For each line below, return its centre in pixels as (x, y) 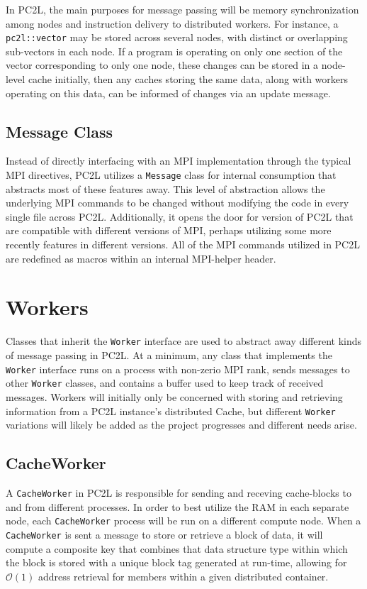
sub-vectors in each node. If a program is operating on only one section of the (174, 51)
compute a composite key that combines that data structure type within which (177, 548)
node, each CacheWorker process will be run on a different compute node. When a (183, 521)
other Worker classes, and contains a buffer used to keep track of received (165, 383)
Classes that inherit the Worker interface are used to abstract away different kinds (184, 341)
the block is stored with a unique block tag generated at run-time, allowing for (176, 562)
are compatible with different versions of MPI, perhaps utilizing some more (169, 230)
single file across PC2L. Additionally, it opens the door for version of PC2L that (180, 216)
